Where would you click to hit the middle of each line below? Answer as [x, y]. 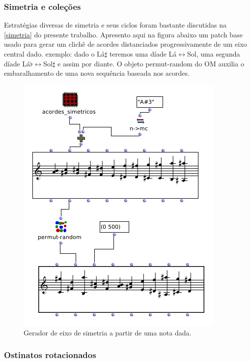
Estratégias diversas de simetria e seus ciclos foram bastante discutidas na [115, 25]
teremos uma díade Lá [143, 54]
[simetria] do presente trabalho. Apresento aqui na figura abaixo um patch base [123, 34]
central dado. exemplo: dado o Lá [54, 54]
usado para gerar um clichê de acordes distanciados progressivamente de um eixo [125, 44]
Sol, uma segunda [214, 54]
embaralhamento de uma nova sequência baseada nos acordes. [97, 73]
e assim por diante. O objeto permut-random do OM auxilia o [151, 63]
